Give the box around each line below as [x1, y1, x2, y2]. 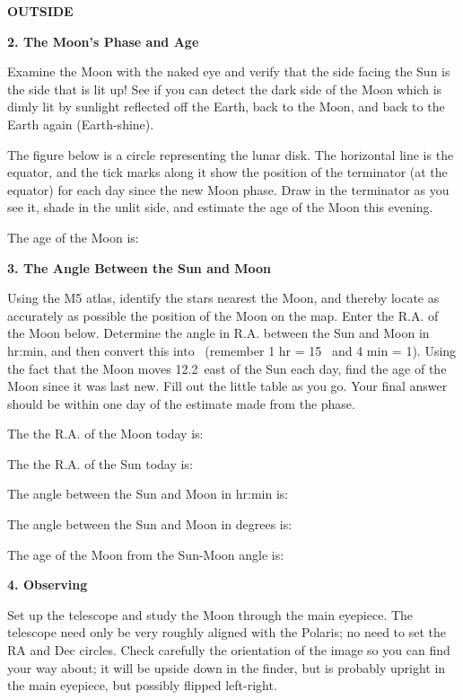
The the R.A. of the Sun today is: [7, 454, 193, 473]
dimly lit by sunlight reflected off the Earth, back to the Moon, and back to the [7, 97, 445, 116]
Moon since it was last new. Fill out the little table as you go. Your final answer [7, 377, 448, 395]
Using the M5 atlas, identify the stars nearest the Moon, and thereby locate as [7, 288, 440, 307]
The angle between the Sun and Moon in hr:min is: [7, 484, 289, 503]
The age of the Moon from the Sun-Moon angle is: [7, 545, 284, 563]
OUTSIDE [7, 2, 74, 20]
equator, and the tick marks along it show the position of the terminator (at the [7, 163, 448, 182]
